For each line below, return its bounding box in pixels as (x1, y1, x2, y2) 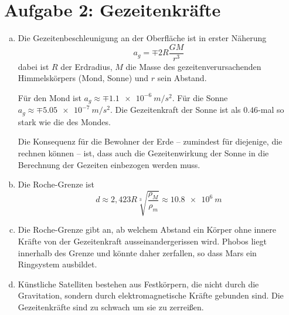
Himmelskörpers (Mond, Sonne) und (18, 72, 149, 84)
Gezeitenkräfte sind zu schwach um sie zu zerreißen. (18, 300, 204, 313)
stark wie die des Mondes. (18, 115, 111, 128)
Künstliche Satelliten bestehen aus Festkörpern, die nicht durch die (18, 277, 259, 290)
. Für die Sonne (172, 91, 228, 103)
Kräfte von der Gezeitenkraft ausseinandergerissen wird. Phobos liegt (18, 234, 267, 247)
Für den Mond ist (18, 91, 81, 103)
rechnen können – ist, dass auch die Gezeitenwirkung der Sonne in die (18, 147, 269, 159)
